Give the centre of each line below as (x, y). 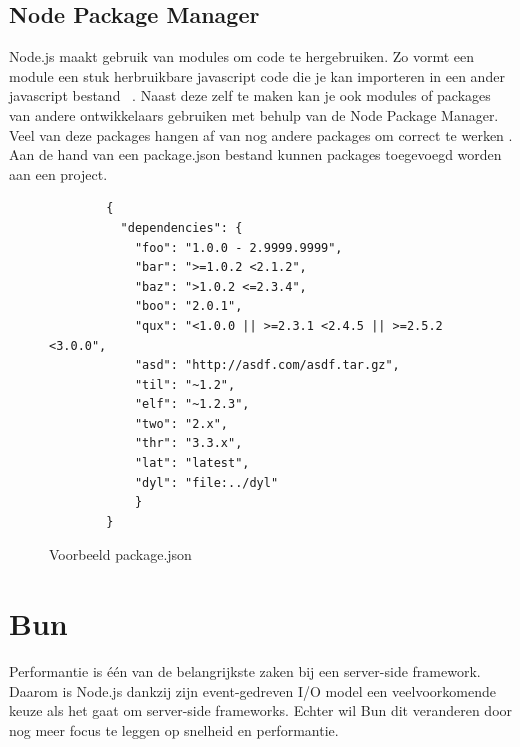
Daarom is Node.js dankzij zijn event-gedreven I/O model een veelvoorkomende (252, 690)
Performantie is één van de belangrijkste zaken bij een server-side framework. (245, 671)
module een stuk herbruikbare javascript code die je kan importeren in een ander (257, 75)
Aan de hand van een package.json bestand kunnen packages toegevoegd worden (255, 154)
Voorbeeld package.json (120, 554)
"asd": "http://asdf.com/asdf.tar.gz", (267, 365)
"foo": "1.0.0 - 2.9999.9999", (238, 247)
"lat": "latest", (192, 463)
